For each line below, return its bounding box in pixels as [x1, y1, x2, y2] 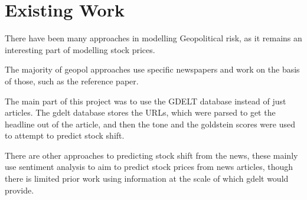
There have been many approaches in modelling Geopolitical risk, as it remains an [5, 32, 302, 44]
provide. [5, 183, 34, 196]
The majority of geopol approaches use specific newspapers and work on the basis [5, 63, 300, 76]
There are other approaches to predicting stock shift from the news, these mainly [5, 149, 298, 161]
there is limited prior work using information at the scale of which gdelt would [5, 172, 289, 185]
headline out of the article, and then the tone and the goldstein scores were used [5, 117, 295, 130]
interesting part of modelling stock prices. [5, 43, 155, 55]
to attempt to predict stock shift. [5, 129, 125, 142]
